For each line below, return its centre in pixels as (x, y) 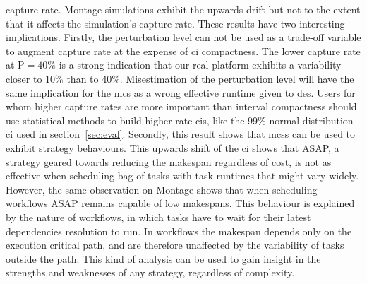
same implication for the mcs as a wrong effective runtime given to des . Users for (181, 92)
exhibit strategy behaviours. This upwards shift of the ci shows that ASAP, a (173, 147)
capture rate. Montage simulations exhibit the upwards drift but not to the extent (183, 9)
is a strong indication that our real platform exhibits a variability (200, 65)
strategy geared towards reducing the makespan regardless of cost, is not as (169, 161)
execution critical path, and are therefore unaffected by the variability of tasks (175, 245)
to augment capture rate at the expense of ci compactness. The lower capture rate (183, 51)
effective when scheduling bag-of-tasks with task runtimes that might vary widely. (182, 176)
